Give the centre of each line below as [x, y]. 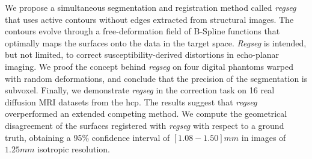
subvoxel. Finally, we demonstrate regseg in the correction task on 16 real [140, 90]
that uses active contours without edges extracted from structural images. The [149, 19]
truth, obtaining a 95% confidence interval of [87, 137]
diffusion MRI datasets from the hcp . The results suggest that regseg [131, 101]
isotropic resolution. [74, 149]
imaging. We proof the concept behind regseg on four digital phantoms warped [149, 66]
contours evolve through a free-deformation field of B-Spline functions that [142, 31]
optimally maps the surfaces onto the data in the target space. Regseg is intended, [156, 42]
